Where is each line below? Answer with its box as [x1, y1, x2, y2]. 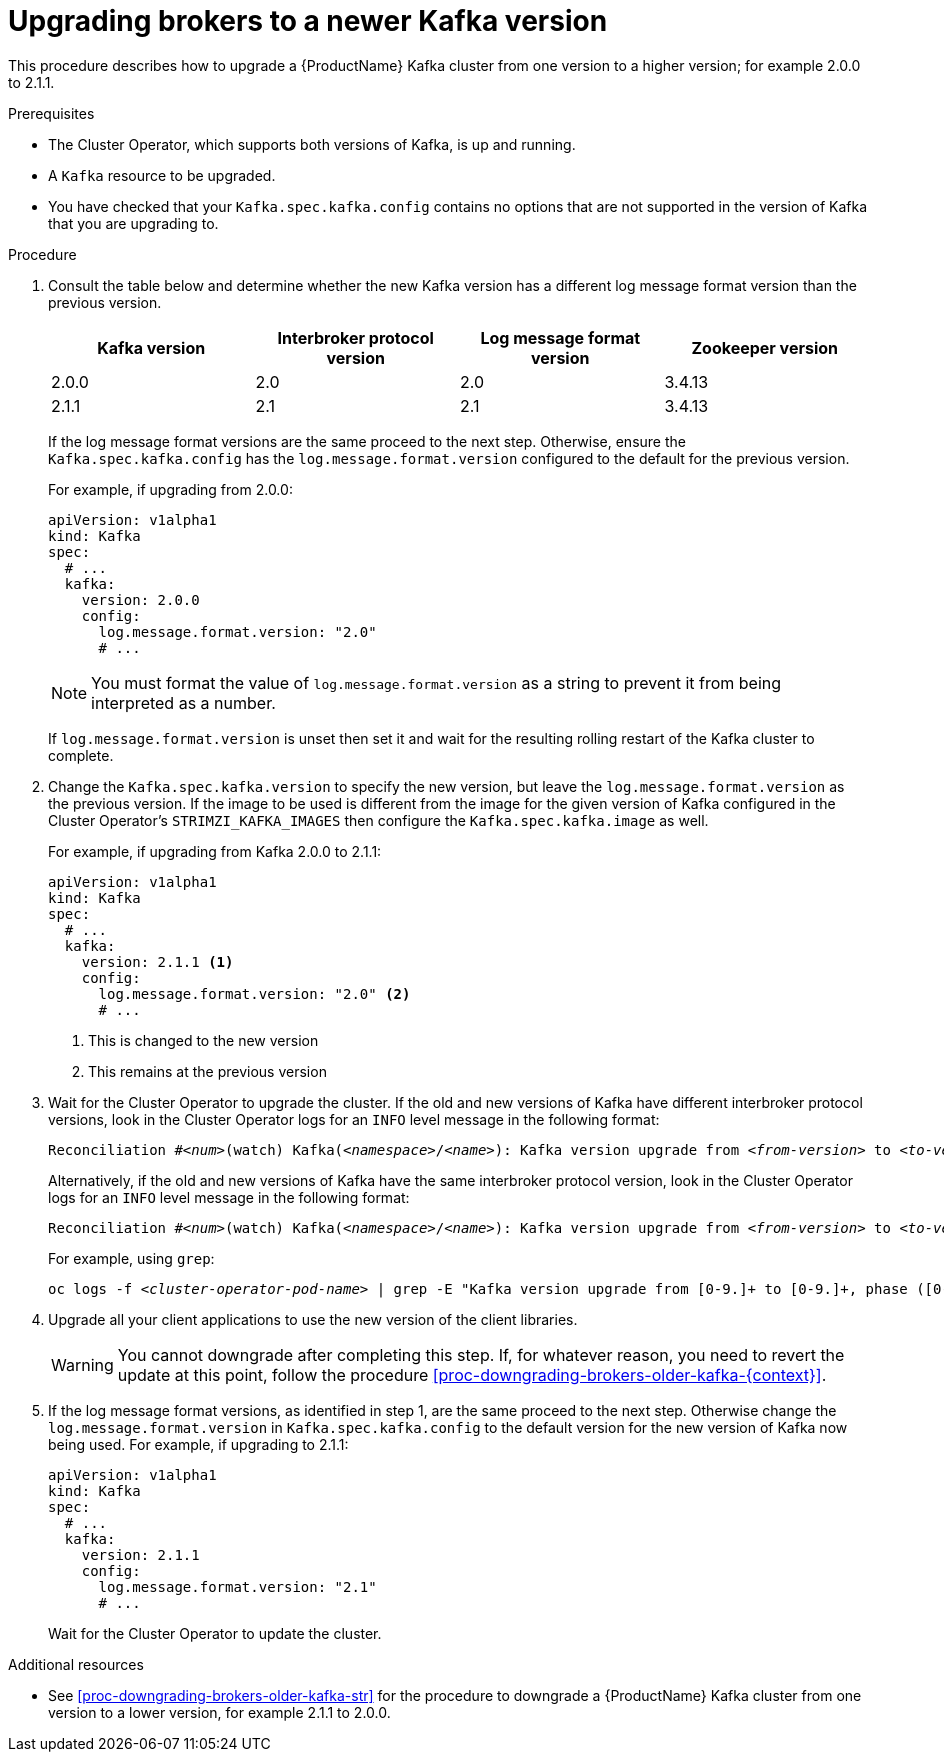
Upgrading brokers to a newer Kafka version [8, 4, 608, 38]
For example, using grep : [48, 1249, 215, 1267]
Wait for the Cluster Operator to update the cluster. [48, 1624, 382, 1642]
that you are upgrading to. [48, 214, 219, 232]
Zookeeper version [691, 337, 839, 358]
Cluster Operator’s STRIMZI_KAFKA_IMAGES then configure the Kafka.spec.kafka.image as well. [48, 811, 709, 829]
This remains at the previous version [88, 1062, 327, 1080]
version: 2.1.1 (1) [81, 953, 234, 970]
